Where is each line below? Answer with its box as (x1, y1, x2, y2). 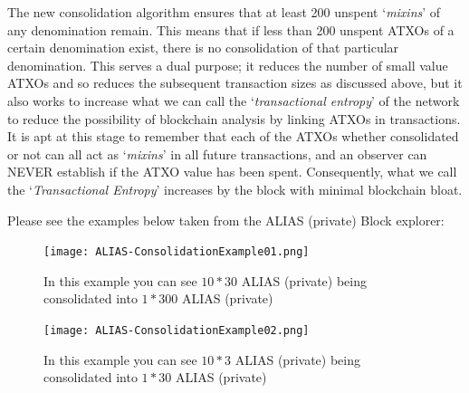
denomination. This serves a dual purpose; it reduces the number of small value (7, 55, 448, 74)
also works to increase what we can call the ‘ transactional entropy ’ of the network (7, 91, 460, 110)
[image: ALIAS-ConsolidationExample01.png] (43, 245, 310, 259)
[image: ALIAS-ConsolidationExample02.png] (43, 323, 310, 337)
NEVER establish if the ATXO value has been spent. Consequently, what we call (7, 162, 457, 181)
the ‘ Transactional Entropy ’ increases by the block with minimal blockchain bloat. (7, 179, 463, 198)
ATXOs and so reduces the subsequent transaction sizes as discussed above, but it (7, 73, 463, 92)
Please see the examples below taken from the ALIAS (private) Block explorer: (7, 210, 445, 229)
